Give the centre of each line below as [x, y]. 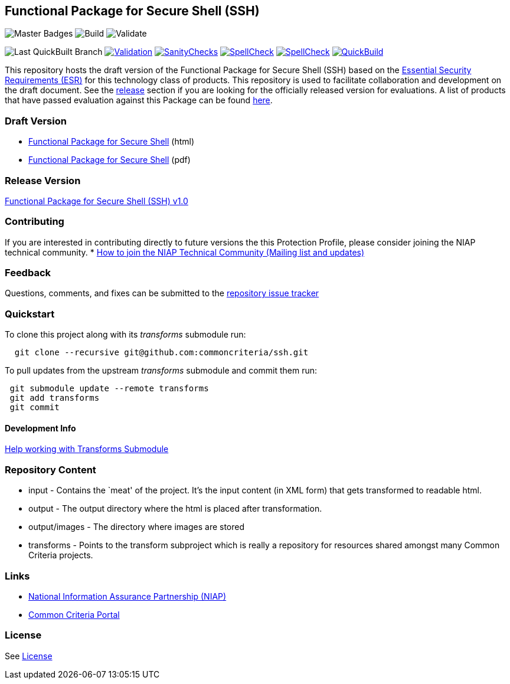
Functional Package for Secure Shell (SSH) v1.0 [97, 201]
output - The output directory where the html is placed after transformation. [175, 509]
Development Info [40, 428]
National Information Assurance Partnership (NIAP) [127, 596]
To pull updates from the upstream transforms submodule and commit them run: [161, 371]
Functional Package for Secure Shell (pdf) [109, 160]
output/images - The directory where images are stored [137, 527]
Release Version [43, 180]
